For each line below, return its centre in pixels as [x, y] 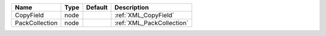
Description [132, 7]
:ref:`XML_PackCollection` [152, 23]
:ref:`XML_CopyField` [144, 15]
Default [97, 7]
